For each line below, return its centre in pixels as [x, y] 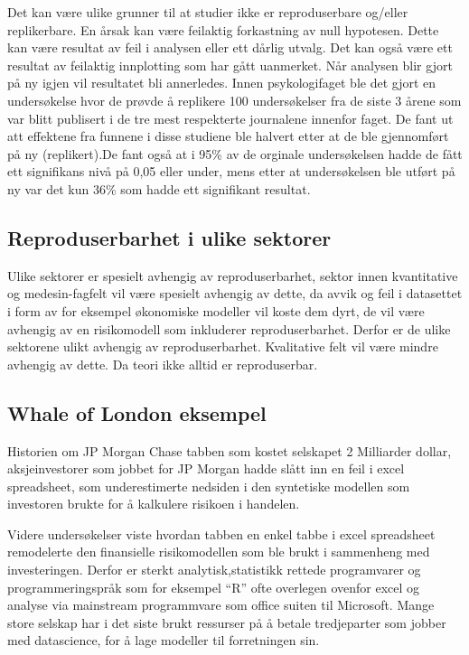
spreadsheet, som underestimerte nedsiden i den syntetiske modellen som [209, 486]
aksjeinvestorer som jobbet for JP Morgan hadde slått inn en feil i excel [206, 468]
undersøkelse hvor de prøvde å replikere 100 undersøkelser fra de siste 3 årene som [234, 100]
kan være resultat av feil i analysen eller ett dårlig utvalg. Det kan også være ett [230, 47]
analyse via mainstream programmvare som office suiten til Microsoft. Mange [221, 605]
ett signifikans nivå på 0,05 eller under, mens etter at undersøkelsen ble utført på [231, 171]
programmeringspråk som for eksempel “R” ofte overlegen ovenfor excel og [214, 587]
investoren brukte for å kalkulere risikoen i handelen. [154, 504]
